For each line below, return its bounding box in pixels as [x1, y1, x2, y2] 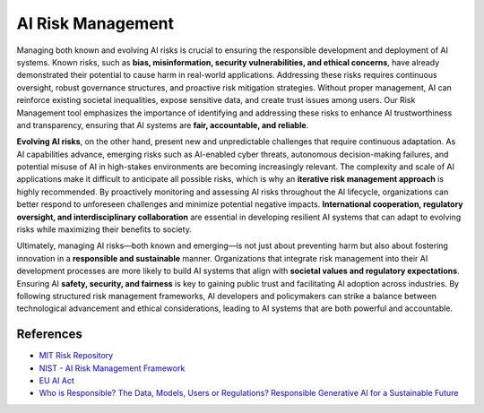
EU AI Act [39, 375, 75, 386]
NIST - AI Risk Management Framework [39, 363, 186, 374]
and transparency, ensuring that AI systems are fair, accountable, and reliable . [16, 119, 309, 130]
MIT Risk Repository [39, 350, 114, 361]
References [16, 327, 82, 342]
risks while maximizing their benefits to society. [16, 224, 192, 235]
